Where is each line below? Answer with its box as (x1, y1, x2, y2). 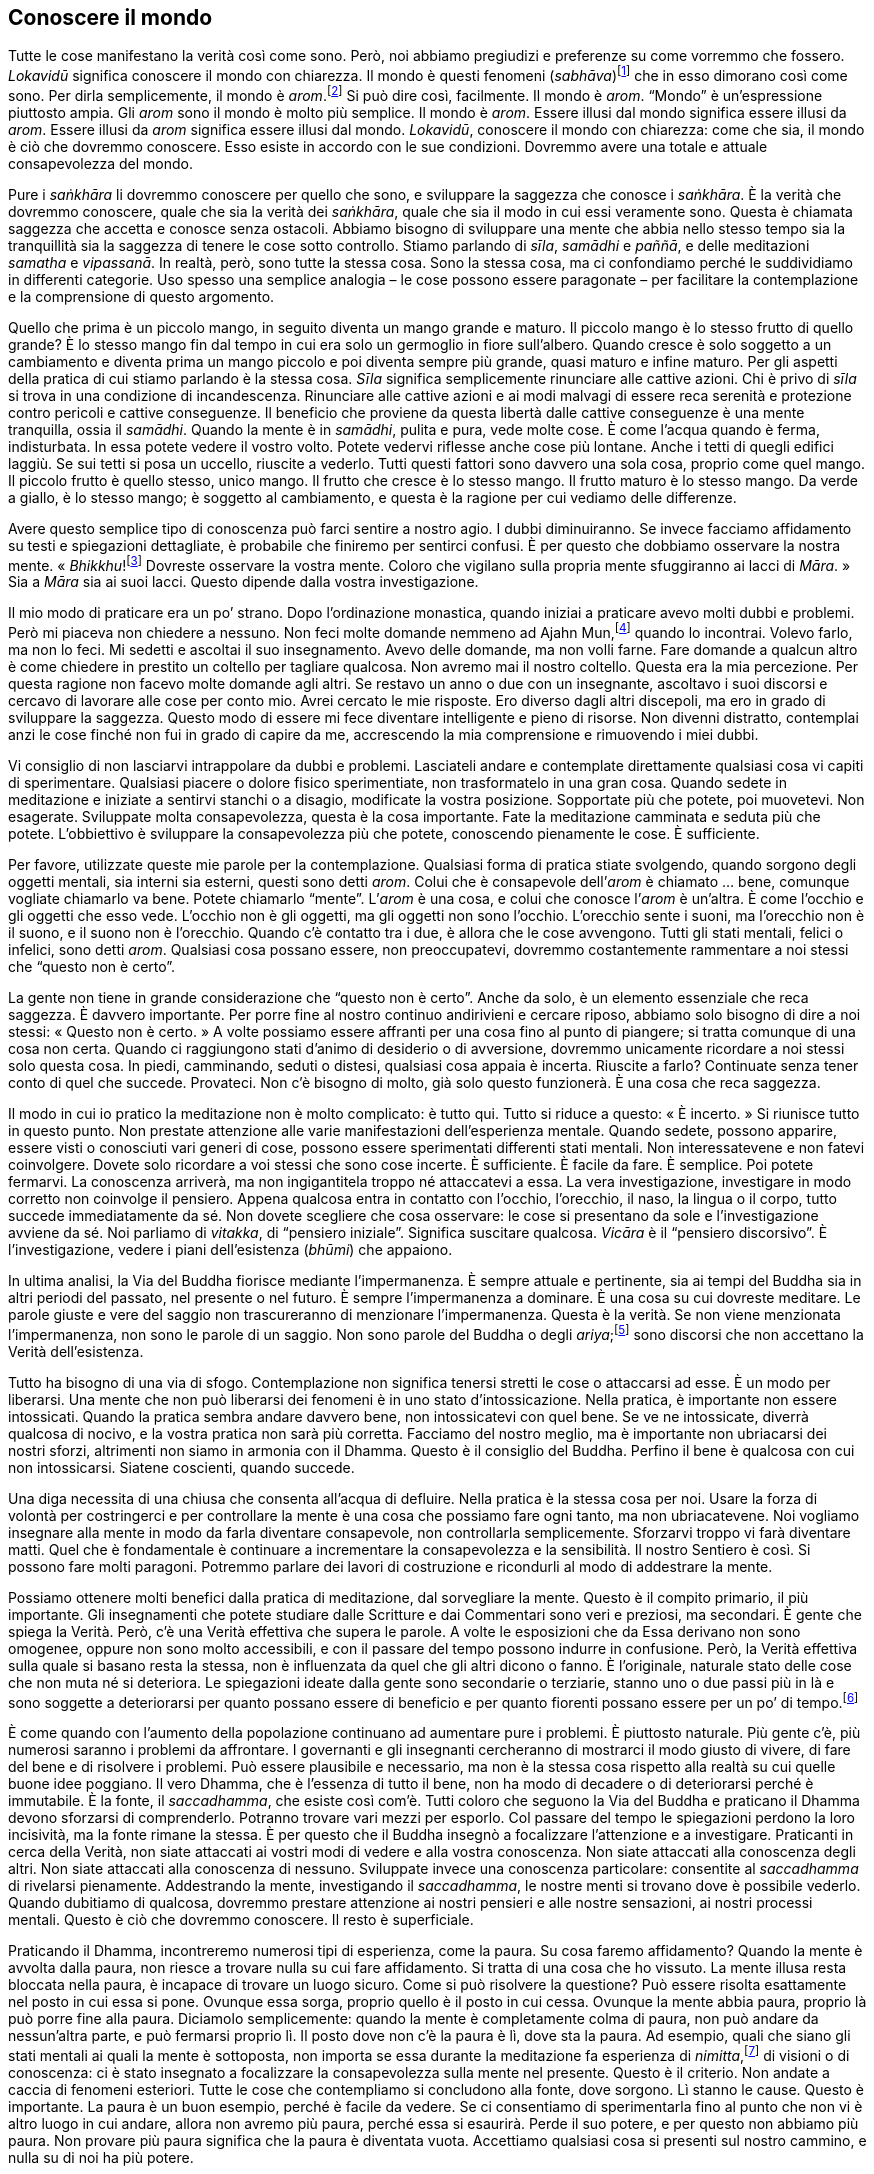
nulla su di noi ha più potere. (8, 2149, 194, 2167)
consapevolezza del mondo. (8, 154, 193, 172)
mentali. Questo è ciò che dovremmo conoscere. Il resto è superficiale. (8, 1911, 474, 1929)
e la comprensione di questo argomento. (8, 287, 275, 305)
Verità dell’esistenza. (8, 1342, 144, 1360)
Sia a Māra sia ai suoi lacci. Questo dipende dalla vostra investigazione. (8, 573, 479, 591)
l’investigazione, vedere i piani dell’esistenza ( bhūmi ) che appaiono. (8, 1241, 453, 1259)
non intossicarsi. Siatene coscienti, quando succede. (8, 1458, 355, 1476)
